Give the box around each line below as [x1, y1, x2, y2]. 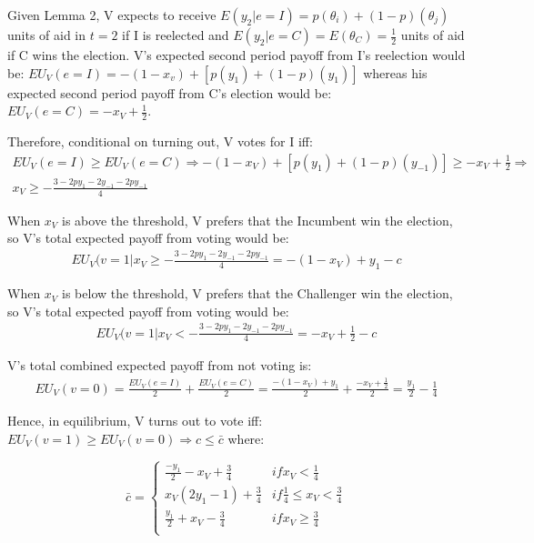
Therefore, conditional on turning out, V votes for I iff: [7, 132, 313, 151]
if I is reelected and [122, 25, 229, 44]
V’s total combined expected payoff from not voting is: [7, 356, 312, 375]
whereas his [363, 63, 428, 82]
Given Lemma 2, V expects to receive [7, 5, 217, 24]
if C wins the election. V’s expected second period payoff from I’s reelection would [7, 45, 466, 64]
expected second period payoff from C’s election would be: [7, 83, 332, 102]
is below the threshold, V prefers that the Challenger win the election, [62, 284, 453, 303]
